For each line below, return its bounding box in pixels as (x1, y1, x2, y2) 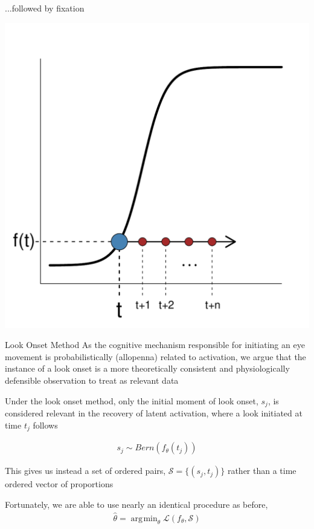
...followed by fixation (5, 2, 85, 14)
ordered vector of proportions (5, 478, 114, 490)
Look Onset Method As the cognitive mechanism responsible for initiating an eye (5, 338, 305, 351)
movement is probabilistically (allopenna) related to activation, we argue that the (5, 350, 306, 363)
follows (33, 418, 58, 431)
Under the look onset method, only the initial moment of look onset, (5, 394, 258, 407)
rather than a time (227, 464, 296, 477)
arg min (130, 514, 158, 523)
